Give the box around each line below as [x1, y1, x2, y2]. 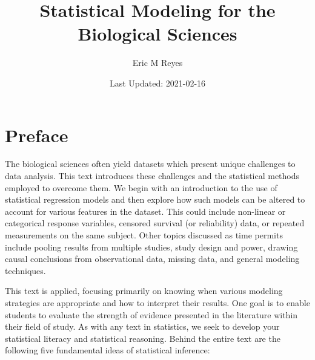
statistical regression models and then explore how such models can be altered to [5, 193, 305, 206]
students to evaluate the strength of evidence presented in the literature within [5, 308, 298, 321]
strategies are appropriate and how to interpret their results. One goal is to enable [5, 296, 310, 309]
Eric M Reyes [132, 56, 183, 69]
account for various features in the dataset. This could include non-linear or [5, 205, 286, 217]
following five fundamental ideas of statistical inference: [5, 344, 210, 356]
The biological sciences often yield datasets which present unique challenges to [5, 157, 296, 170]
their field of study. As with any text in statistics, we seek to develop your [5, 320, 280, 333]
